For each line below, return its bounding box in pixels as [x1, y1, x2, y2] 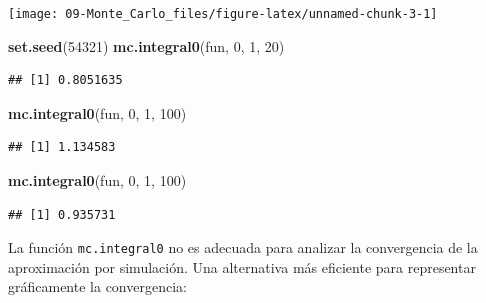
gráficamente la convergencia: [8, 276, 187, 297]
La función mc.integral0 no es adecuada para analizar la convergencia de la [8, 237, 478, 258]
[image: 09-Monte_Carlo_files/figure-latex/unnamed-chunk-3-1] [8, 7, 438, 21]
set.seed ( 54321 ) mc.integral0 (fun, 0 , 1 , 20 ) [8, 35, 285, 56]
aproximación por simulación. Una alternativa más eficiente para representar [8, 256, 476, 277]
